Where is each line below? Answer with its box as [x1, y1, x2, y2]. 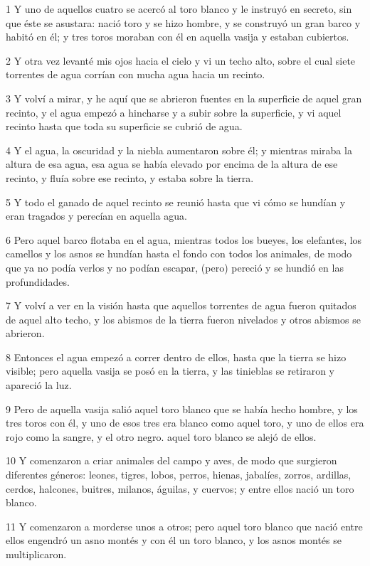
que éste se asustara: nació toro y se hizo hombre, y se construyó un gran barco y [6, 15, 361, 30]
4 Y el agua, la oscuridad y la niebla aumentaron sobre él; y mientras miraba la [6, 142, 352, 157]
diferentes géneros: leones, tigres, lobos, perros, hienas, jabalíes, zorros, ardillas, [6, 467, 351, 482]
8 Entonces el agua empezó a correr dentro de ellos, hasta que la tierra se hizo [6, 349, 347, 364]
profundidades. [6, 274, 70, 289]
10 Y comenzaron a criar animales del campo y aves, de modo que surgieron [6, 453, 337, 468]
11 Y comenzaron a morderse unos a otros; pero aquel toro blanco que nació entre [6, 518, 363, 533]
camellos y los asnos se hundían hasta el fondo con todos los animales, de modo [6, 246, 352, 261]
